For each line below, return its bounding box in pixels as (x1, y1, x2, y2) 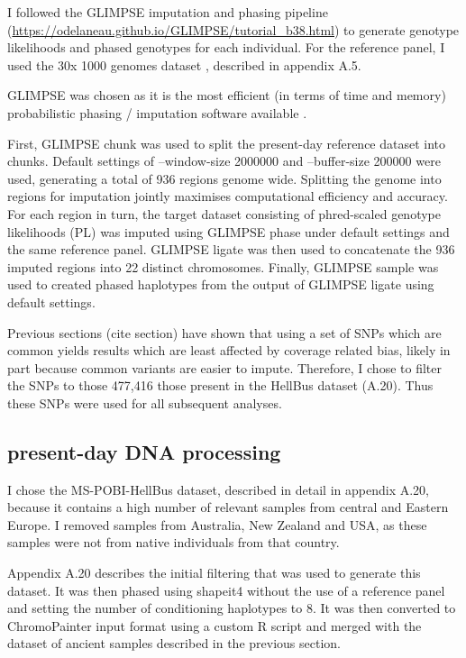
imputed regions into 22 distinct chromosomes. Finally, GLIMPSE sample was (7, 257, 439, 276)
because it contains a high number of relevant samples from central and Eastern (7, 498, 449, 516)
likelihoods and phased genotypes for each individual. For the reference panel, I (7, 38, 445, 57)
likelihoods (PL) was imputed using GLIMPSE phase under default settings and (7, 222, 450, 241)
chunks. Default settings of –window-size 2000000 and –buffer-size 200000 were (7, 151, 441, 170)
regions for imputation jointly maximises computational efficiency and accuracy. (7, 187, 448, 206)
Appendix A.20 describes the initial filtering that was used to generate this (7, 563, 421, 582)
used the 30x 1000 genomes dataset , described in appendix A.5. (7, 55, 361, 74)
